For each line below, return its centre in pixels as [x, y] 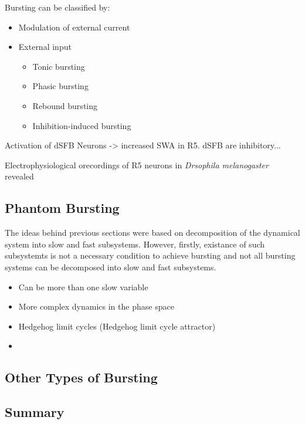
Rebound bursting [65, 105]
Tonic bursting [59, 66]
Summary [35, 412]
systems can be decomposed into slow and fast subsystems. [111, 267]
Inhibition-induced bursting [82, 125]
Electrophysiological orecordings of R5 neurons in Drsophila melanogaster [137, 164]
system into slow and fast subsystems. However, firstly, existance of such [135, 244]
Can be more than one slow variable [83, 286]
